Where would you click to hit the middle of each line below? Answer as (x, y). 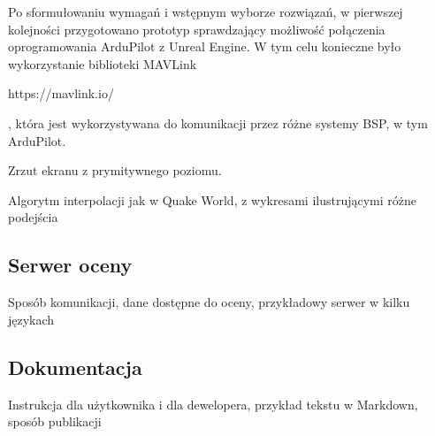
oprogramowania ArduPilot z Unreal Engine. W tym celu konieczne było (205, 46)
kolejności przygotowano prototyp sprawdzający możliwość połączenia (197, 29)
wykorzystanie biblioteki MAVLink (103, 63)
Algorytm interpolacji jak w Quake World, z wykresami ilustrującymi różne (213, 199)
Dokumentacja (75, 367)
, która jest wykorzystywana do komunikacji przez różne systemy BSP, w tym (218, 122)
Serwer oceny (70, 265)
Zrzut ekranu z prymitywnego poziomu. (115, 170)
